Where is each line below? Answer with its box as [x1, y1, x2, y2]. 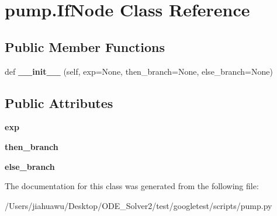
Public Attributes [5, 93, 113, 112]
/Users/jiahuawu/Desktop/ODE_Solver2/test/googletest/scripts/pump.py [5, 199, 272, 211]
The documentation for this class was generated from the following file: [5, 180, 259, 192]
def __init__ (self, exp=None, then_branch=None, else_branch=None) [5, 65, 273, 77]
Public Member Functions [5, 37, 165, 55]
